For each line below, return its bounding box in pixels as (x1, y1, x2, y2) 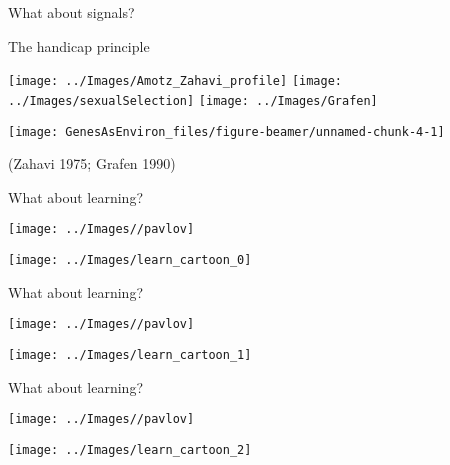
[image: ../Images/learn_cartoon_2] (8, 442, 252, 457)
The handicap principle (8, 35, 150, 56)
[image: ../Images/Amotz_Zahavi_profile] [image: (8, 74, 342, 89)
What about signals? (8, 2, 135, 22)
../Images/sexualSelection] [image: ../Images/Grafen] (8, 93, 378, 108)
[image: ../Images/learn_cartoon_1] (8, 347, 252, 362)
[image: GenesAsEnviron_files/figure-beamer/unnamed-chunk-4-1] (8, 124, 445, 139)
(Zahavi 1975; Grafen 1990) (8, 153, 176, 174)
